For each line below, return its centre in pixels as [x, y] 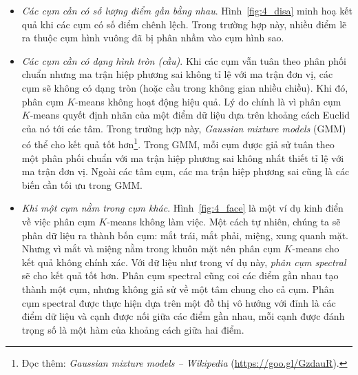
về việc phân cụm [59, 221]
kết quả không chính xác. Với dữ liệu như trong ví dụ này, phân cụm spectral [184, 262]
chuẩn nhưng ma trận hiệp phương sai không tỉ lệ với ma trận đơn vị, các [177, 74]
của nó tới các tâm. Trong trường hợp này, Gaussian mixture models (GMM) [184, 128]
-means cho [316, 249]
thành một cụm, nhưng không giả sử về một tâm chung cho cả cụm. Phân [178, 288]
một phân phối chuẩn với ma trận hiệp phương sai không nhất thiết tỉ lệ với [183, 158]
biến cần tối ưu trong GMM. [82, 184]
